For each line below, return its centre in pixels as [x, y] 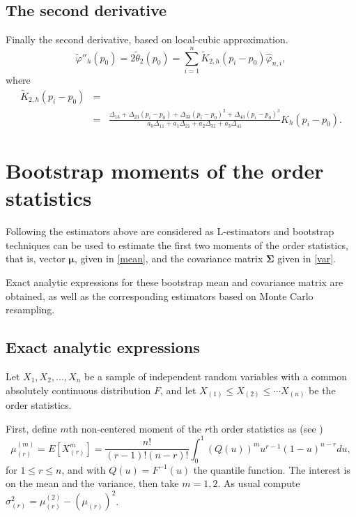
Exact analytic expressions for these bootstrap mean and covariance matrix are [175, 282]
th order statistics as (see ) [266, 428]
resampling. [30, 309]
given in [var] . [307, 258]
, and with [84, 469]
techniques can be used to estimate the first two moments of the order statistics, [177, 245]
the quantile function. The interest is [272, 469]
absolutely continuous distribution [78, 390]
